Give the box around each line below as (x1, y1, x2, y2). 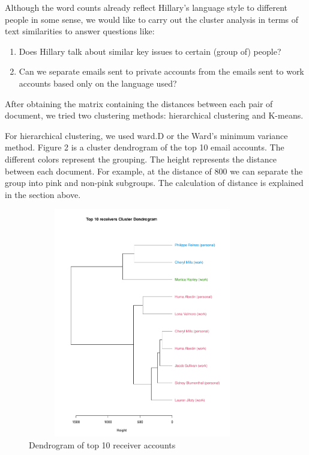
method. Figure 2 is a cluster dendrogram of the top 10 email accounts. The (5, 141, 284, 153)
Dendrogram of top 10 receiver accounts (29, 438, 176, 451)
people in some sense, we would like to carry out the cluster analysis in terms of (5, 13, 299, 25)
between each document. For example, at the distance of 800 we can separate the (5, 164, 303, 177)
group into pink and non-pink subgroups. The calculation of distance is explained (5, 176, 304, 189)
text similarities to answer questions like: (5, 25, 155, 37)
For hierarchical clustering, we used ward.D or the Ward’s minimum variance (5, 129, 288, 141)
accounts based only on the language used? (19, 76, 177, 89)
